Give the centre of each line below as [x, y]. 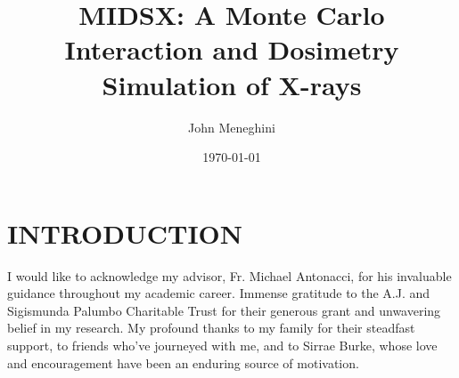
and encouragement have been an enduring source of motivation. [183, 362]
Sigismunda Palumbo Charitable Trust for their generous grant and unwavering [224, 310]
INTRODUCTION [125, 233]
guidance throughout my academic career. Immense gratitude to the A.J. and [219, 293]
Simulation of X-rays [232, 84]
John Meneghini [232, 127]
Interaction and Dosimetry [232, 49]
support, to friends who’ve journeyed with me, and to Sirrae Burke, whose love [222, 345]
